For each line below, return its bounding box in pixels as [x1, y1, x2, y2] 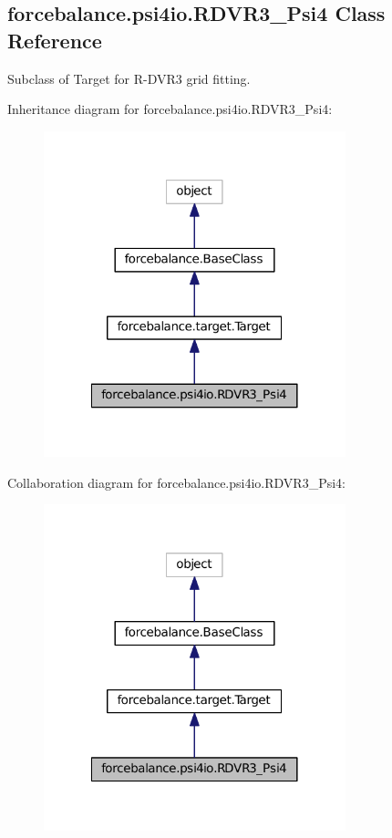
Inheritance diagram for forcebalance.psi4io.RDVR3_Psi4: [7, 99, 333, 119]
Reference [7, 26, 102, 54]
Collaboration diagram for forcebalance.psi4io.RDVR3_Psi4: [7, 472, 346, 491]
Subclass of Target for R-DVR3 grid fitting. [7, 68, 251, 88]
